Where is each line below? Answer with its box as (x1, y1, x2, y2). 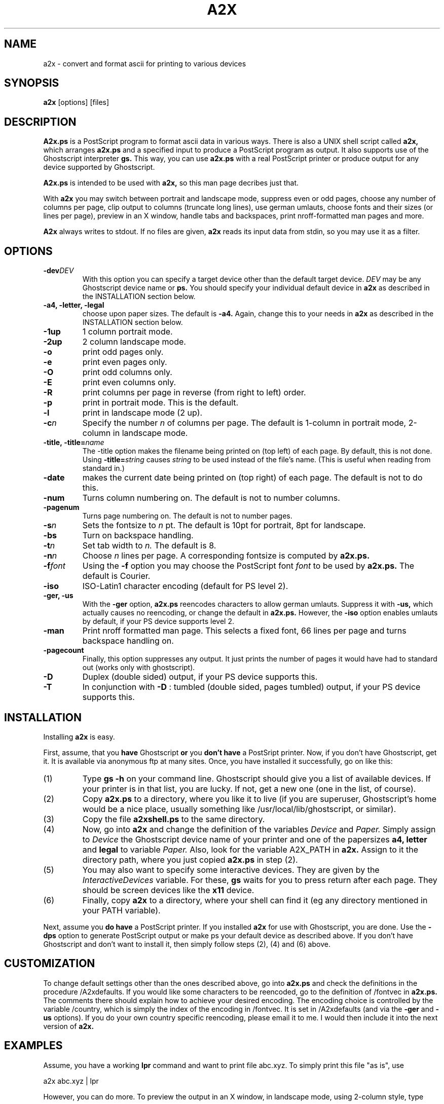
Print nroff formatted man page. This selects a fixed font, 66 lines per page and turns (82, 625, 406, 636)
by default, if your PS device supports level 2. (82, 617, 234, 626)
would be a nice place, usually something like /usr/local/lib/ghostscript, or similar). (82, 803, 396, 814)
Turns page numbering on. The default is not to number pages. (82, 511, 292, 521)
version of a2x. (43, 1021, 94, 1031)
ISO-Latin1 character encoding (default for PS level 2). (82, 581, 288, 592)
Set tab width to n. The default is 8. (82, 540, 216, 551)
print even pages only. (82, 357, 167, 367)
